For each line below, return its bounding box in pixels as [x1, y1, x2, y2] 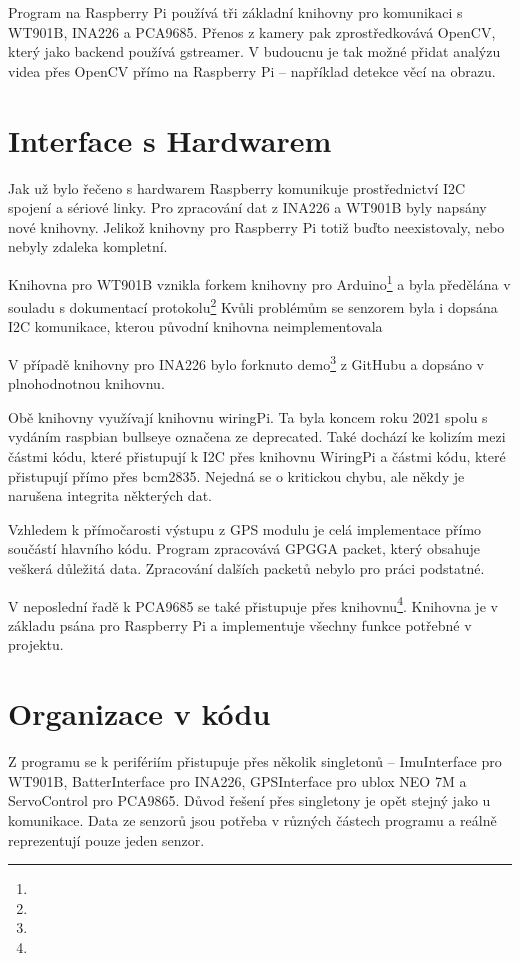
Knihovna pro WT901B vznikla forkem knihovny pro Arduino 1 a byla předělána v [8, 270, 511, 294]
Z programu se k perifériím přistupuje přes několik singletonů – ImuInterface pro [8, 751, 502, 772]
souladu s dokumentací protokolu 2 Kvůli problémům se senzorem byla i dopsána [8, 294, 498, 317]
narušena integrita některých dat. [8, 485, 212, 506]
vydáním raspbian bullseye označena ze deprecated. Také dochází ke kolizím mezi [8, 426, 506, 447]
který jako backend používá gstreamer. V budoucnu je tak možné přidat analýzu [8, 41, 501, 62]
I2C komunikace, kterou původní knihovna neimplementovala [8, 316, 383, 337]
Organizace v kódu [8, 693, 271, 734]
